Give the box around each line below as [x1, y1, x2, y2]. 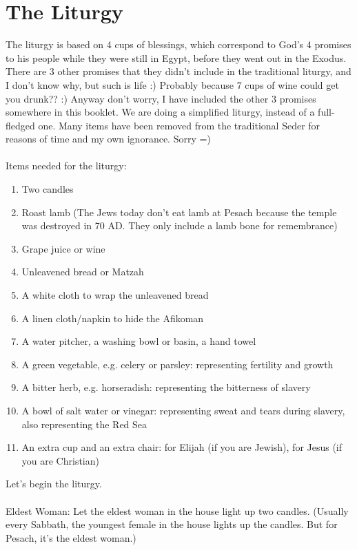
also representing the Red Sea [21, 416, 147, 431]
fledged [6, 118, 35, 132]
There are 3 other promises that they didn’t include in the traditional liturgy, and [6, 64, 351, 78]
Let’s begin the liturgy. [6, 476, 102, 491]
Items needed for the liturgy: [6, 158, 127, 173]
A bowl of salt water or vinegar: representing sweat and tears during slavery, [21, 403, 345, 417]
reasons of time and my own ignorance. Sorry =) [6, 131, 211, 146]
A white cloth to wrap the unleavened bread [21, 288, 209, 302]
